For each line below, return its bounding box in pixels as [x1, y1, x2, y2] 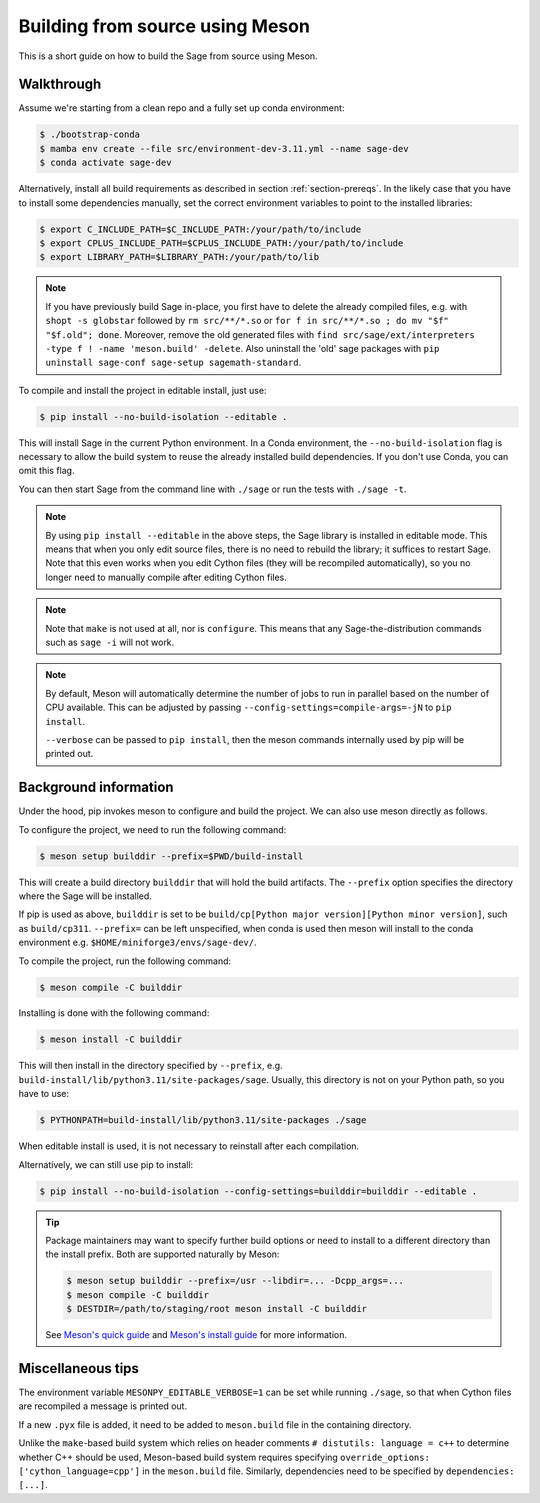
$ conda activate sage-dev [39, 157, 172, 169]
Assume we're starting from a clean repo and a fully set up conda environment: [18, 102, 345, 114]
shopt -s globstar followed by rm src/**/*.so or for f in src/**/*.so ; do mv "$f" [45, 315, 450, 327]
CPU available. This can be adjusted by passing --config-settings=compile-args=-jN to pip [45, 701, 452, 714]
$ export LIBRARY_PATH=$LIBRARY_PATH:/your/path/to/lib [39, 251, 320, 263]
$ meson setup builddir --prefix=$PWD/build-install [39, 850, 304, 862]
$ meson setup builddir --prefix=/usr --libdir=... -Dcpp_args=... [66, 1275, 405, 1287]
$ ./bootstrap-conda [39, 129, 140, 140]
